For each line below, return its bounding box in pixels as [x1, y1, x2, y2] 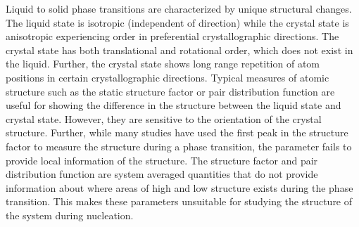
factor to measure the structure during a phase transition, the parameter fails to [6, 138, 352, 153]
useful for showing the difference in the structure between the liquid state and [6, 98, 341, 112]
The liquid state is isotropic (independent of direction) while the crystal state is [6, 15, 349, 30]
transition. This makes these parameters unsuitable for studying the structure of [6, 194, 353, 209]
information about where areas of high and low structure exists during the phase [6, 180, 353, 195]
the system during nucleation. [6, 207, 134, 222]
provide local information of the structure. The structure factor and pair [6, 153, 318, 167]
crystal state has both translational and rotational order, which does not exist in [6, 42, 353, 57]
